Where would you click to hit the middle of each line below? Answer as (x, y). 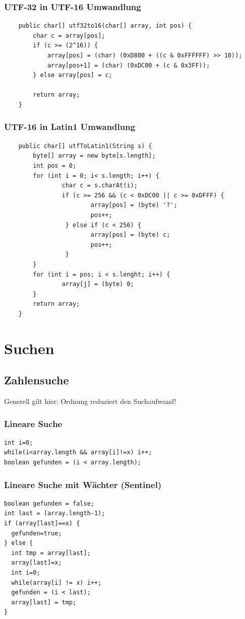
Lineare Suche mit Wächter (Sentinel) (83, 484)
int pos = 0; (55, 165)
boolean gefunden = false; (49, 503)
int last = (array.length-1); (55, 513)
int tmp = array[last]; (51, 553)
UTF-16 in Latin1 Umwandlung (70, 127)
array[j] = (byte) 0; (98, 284)
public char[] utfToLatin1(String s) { (85, 146)
